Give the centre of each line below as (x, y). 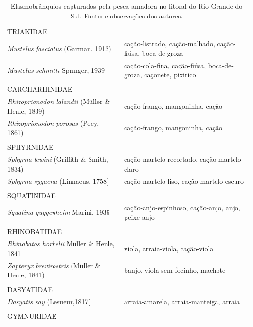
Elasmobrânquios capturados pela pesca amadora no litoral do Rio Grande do (126, 6)
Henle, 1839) (26, 111)
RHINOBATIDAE (35, 232)
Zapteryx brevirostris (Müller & (54, 265)
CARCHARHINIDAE (40, 89)
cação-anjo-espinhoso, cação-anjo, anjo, (182, 207)
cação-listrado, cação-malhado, (170, 43)
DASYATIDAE (30, 289)
